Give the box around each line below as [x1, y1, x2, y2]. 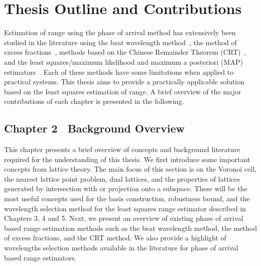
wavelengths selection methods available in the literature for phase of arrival [4, 242, 238, 253]
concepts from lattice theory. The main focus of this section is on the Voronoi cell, [4, 164, 256, 174]
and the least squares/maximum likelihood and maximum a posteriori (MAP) [4, 56, 243, 67]
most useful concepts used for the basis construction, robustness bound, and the [4, 193, 250, 204]
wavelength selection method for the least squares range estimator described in [4, 203, 246, 213]
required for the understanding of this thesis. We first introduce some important [4, 154, 250, 164]
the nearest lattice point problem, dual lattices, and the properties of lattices [4, 173, 240, 184]
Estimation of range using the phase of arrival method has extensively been [4, 27, 236, 38]
